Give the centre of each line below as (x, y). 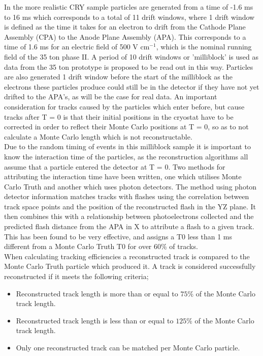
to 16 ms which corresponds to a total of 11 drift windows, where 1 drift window (129, 17)
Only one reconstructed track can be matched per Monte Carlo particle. (128, 347)
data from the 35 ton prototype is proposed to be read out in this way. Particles (129, 66)
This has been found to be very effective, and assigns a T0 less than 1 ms (118, 236)
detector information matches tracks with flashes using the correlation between (127, 196)
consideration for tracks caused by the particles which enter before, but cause (124, 106)
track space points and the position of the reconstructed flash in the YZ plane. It (130, 206)
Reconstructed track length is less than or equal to (95, 320)
